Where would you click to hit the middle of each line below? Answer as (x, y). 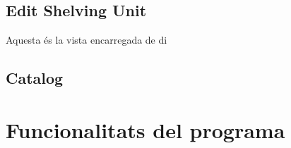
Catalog (35, 78)
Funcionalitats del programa (145, 129)
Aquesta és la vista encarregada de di (87, 40)
